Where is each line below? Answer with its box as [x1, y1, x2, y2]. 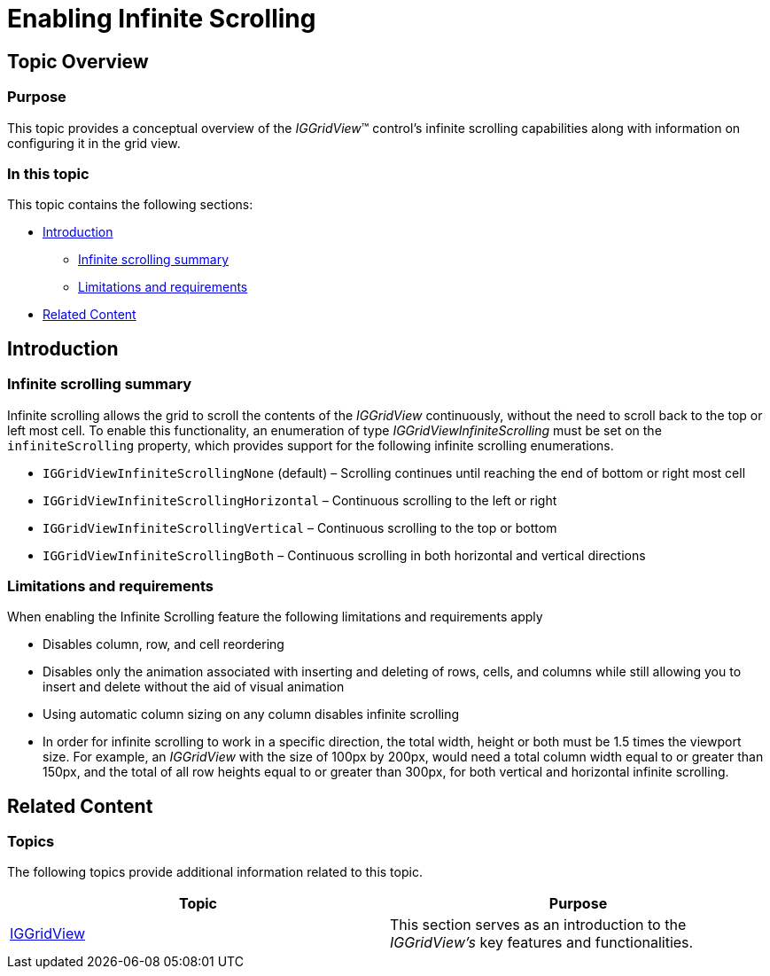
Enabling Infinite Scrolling [7, 4, 316, 34]
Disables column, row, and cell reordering [43, 636, 284, 652]
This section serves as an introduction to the [390, 916, 687, 934]
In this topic [7, 164, 89, 183]
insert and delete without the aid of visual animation [43, 679, 345, 695]
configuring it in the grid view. [7, 135, 181, 151]
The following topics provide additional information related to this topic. [7, 864, 423, 880]
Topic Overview [7, 50, 149, 73]
